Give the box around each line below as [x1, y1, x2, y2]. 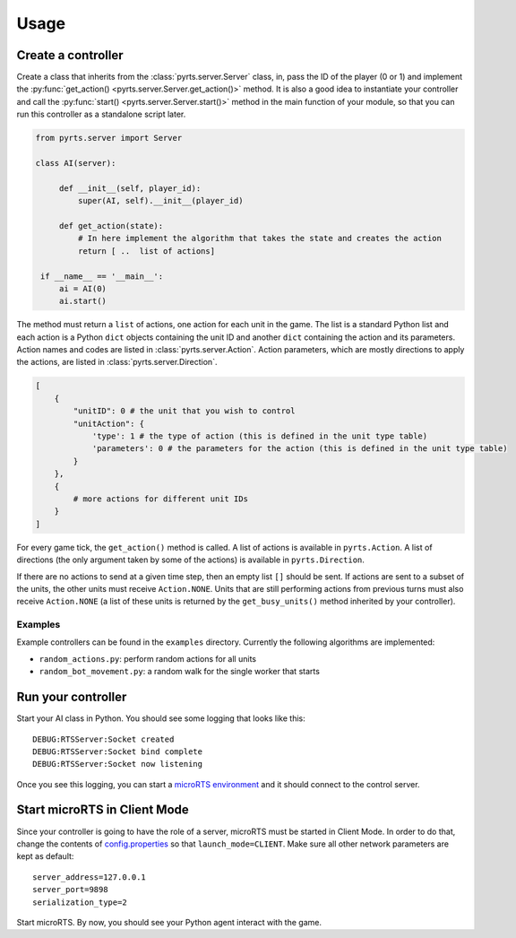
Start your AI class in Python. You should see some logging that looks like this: [16, 713, 305, 724]
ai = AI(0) [58, 283, 107, 293]
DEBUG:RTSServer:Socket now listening [32, 759, 203, 769]
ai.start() [58, 296, 107, 307]
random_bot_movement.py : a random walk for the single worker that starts [39, 666, 320, 677]
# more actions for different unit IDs [73, 493, 248, 504]
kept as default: [16, 851, 74, 862]
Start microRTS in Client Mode [16, 803, 190, 818]
